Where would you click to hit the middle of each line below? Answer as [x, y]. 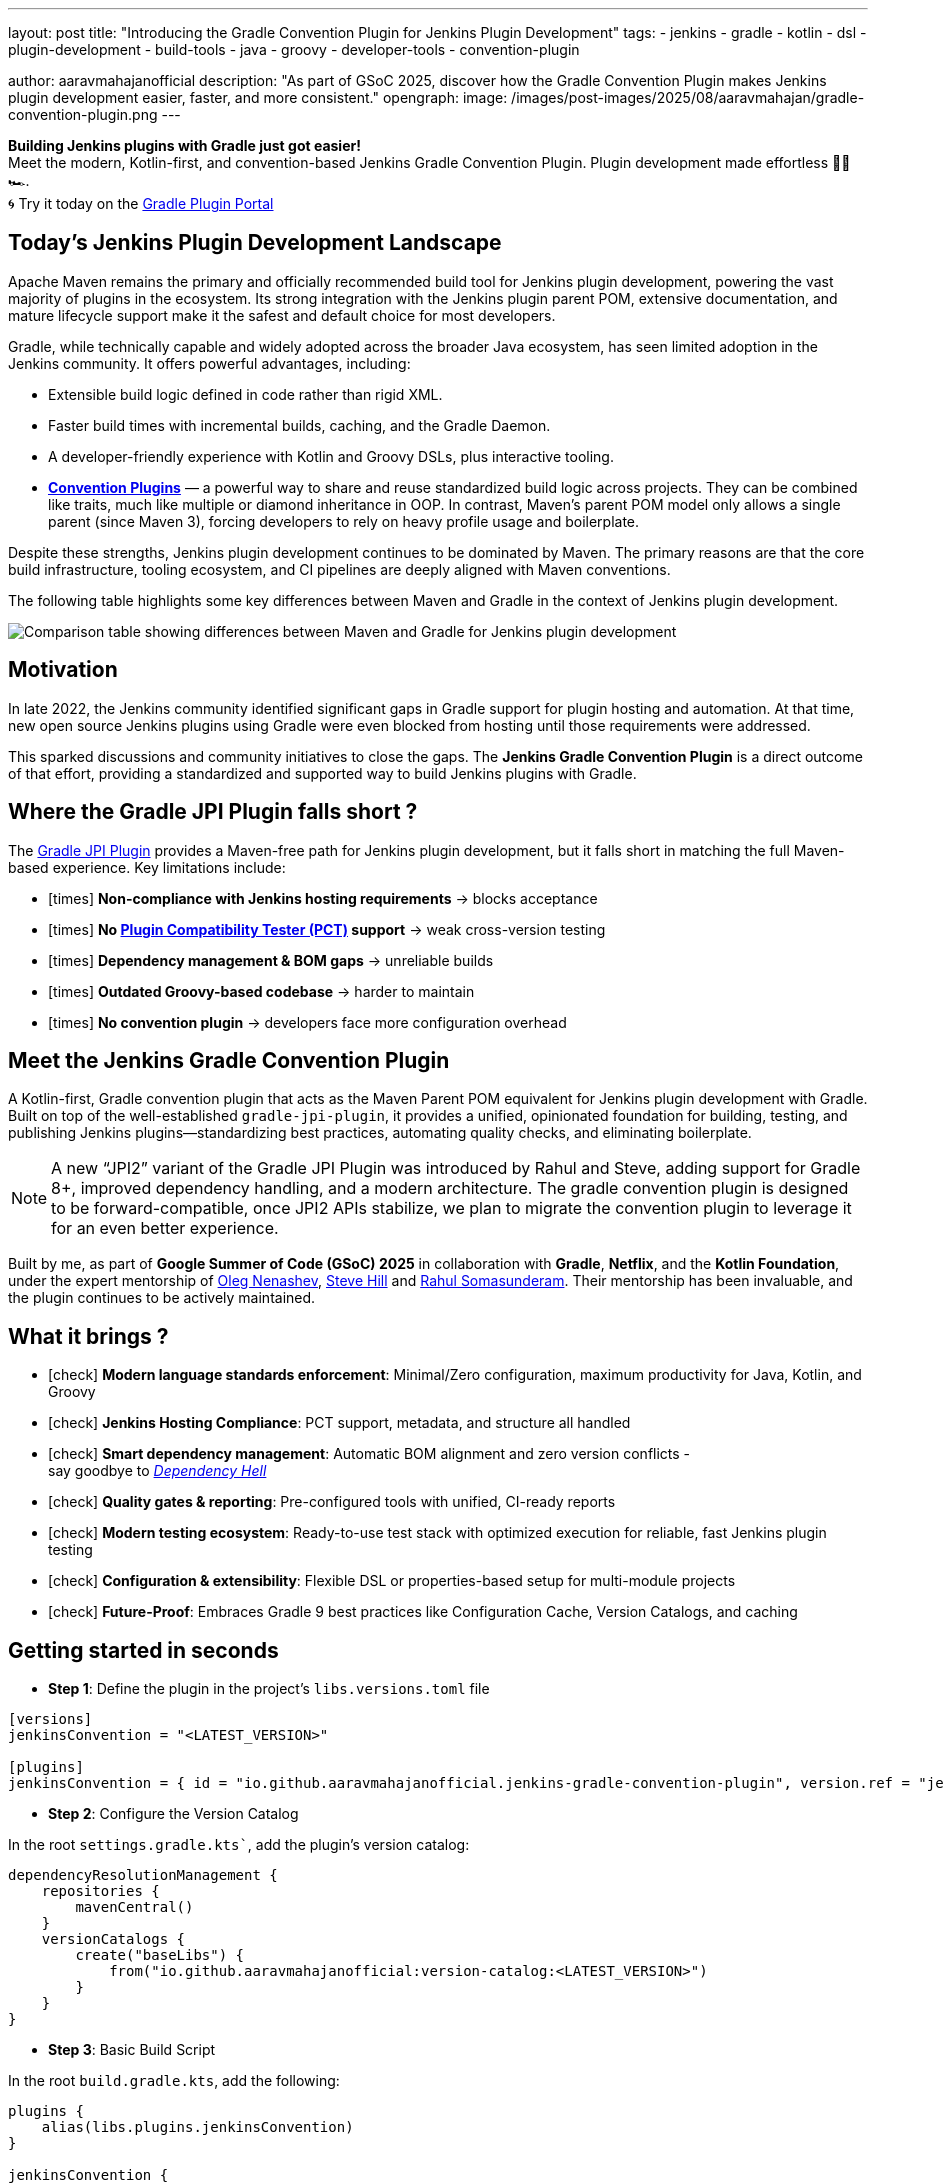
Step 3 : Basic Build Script [132, 2050]
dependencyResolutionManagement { [143, 1875]
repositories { [100, 1891]
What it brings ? [88, 1336]
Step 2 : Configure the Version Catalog [173, 1814]
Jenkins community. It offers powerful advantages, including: [209, 363]
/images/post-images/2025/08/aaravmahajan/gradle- [688, 97]
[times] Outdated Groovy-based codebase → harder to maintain [261, 991]
